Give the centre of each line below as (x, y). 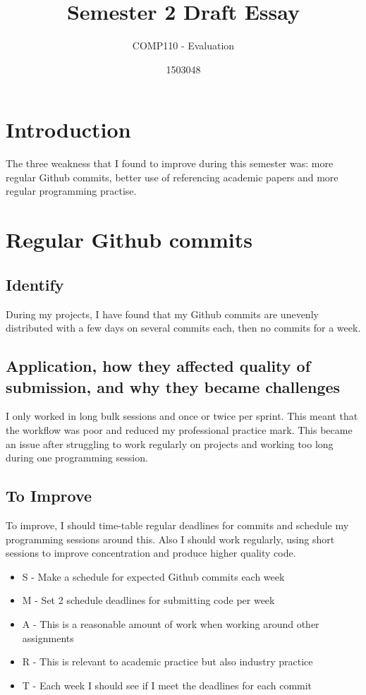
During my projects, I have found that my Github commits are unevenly (162, 314)
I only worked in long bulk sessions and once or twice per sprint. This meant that (182, 416)
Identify (35, 284)
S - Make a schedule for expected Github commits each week (153, 576)
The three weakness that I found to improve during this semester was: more (170, 163)
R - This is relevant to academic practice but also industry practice (167, 661)
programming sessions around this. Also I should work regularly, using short (170, 539)
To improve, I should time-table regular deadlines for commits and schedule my (177, 525)
